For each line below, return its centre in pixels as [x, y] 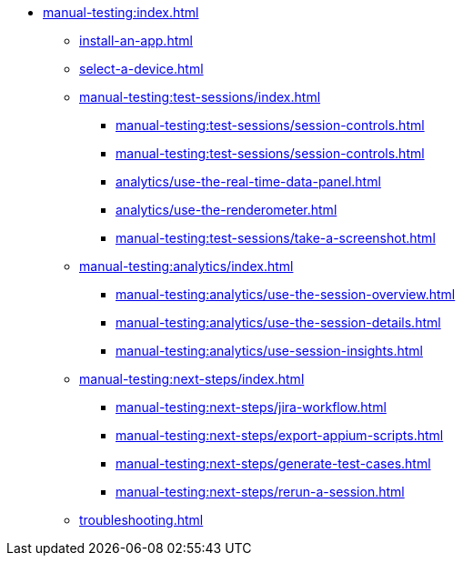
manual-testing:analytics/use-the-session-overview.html [286, 294]
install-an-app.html [136, 40]
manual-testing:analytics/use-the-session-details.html [278, 322]
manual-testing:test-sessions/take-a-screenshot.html [276, 238]
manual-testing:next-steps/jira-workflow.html [251, 407]
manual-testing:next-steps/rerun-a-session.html [260, 492]
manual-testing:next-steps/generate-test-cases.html [273, 463]
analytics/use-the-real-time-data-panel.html [248, 181]
